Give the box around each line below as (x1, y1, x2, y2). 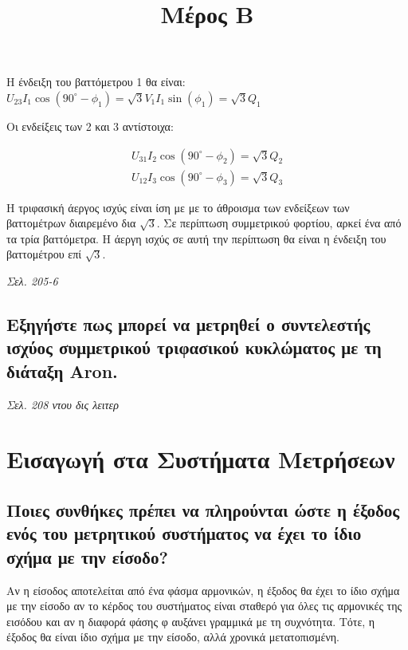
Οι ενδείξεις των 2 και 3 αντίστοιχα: (6, 117, 174, 134)
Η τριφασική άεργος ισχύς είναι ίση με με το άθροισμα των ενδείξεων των (6, 199, 350, 215)
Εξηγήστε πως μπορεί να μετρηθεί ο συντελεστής (6, 311, 371, 336)
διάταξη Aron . (6, 358, 118, 383)
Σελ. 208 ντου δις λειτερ (6, 396, 119, 412)
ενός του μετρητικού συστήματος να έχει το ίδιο (6, 521, 362, 546)
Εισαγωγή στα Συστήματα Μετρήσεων (6, 443, 395, 475)
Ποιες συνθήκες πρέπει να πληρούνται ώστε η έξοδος (6, 497, 400, 522)
